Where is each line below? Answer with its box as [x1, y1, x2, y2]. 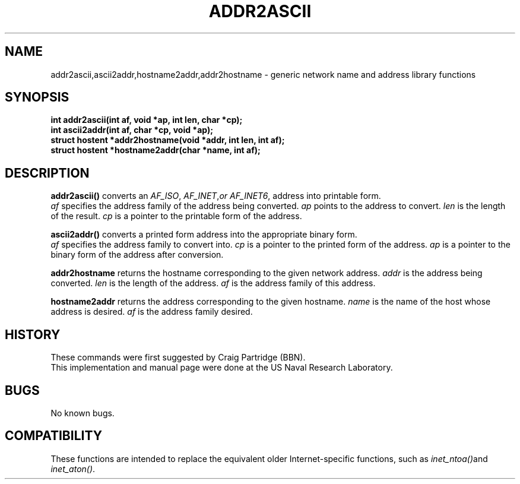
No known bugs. [50, 407, 115, 418]
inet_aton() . [50, 463, 96, 474]
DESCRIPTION [5, 165, 90, 181]
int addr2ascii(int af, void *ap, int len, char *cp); [50, 115, 243, 125]
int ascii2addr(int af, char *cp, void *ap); [50, 125, 214, 135]
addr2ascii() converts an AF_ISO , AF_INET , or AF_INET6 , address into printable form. [50, 191, 381, 201]
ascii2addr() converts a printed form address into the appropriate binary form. [50, 229, 357, 240]
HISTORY [5, 327, 61, 342]
